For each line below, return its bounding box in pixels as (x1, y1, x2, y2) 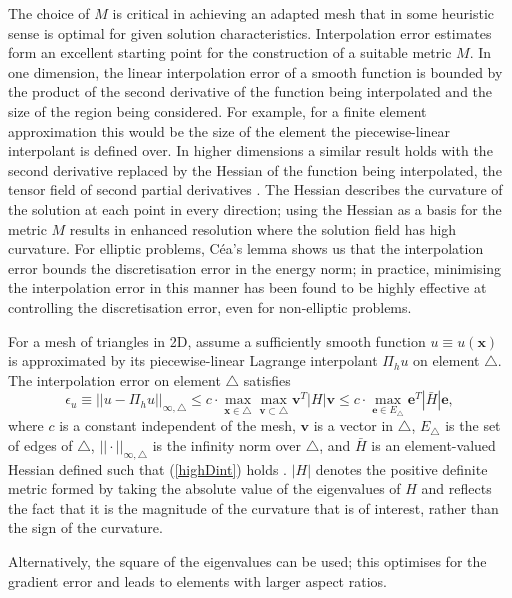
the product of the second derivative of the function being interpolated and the (8, 81, 493, 102)
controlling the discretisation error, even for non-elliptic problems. (8, 296, 412, 317)
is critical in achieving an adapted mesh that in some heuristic (112, 3, 495, 23)
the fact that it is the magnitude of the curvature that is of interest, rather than (8, 497, 499, 518)
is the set (445, 415, 501, 436)
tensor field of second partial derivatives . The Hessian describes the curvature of (8, 179, 503, 200)
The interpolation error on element (8, 369, 221, 390)
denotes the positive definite (315, 458, 488, 479)
